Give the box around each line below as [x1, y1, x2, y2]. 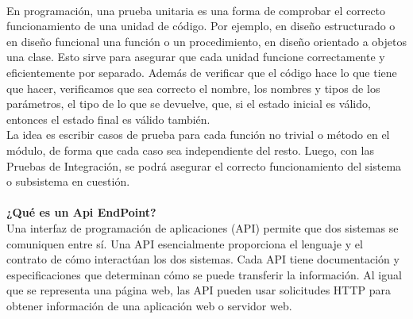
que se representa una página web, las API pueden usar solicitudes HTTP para [6, 282, 391, 298]
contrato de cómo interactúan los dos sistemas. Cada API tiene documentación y [6, 251, 399, 267]
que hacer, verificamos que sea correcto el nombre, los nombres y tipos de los [6, 79, 380, 96]
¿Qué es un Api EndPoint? [6, 204, 156, 221]
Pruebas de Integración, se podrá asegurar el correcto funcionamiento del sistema [6, 157, 402, 174]
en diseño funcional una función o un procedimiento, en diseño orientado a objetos [6, 33, 407, 49]
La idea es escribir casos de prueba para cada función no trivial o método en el [6, 126, 390, 143]
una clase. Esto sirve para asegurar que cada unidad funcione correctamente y [6, 48, 385, 65]
